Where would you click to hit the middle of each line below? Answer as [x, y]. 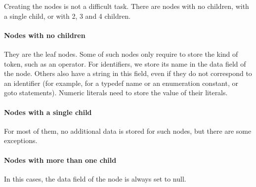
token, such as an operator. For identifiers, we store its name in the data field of [125, 63]
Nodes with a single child [48, 112]
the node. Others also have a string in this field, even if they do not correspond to [128, 73]
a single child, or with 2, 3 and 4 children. [67, 16]
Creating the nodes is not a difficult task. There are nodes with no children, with [127, 6]
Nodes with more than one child [60, 160]
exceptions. [21, 140]
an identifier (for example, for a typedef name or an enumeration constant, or [121, 83]
